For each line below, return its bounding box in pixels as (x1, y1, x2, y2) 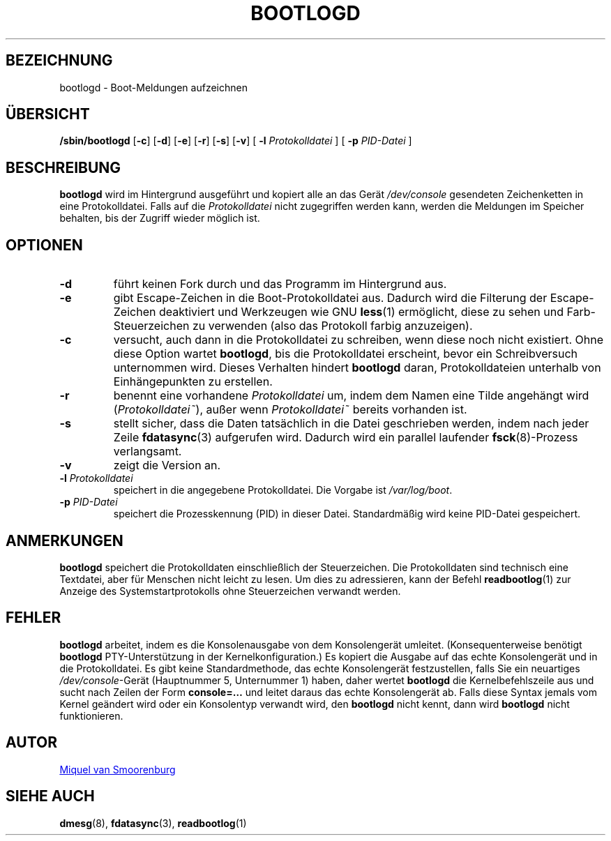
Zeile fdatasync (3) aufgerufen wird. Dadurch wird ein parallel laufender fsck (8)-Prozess (113, 430, 578, 445)
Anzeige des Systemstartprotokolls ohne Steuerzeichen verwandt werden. (59, 584, 401, 597)
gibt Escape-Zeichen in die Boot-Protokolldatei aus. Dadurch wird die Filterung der (113, 291, 548, 305)
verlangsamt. (113, 444, 182, 459)
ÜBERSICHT (6, 105, 90, 123)
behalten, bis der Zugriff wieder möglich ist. (59, 212, 260, 225)
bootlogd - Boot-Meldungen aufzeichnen (59, 81, 248, 93)
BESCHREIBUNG (6, 158, 121, 176)
